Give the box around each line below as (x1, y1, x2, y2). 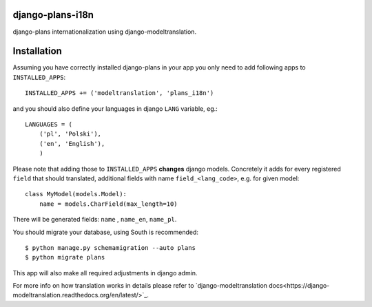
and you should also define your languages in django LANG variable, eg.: (12, 104, 218, 113)
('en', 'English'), (39, 140, 105, 147)
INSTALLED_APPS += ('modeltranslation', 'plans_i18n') (25, 89, 214, 97)
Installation (12, 45, 62, 57)
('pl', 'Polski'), (39, 130, 102, 138)
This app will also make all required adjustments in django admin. (12, 268, 198, 277)
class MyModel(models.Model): (25, 190, 127, 198)
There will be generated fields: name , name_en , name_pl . (12, 215, 177, 224)
